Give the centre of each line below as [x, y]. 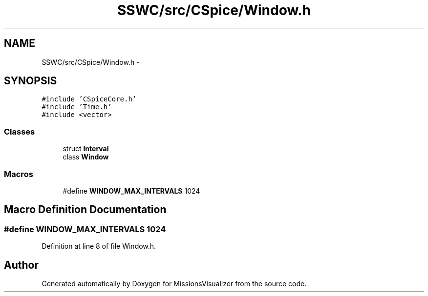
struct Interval [86, 149]
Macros [19, 174]
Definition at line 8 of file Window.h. [99, 246]
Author [21, 265]
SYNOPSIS [31, 81]
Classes [20, 131]
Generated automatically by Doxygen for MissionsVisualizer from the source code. [174, 284]
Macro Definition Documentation [85, 210]
